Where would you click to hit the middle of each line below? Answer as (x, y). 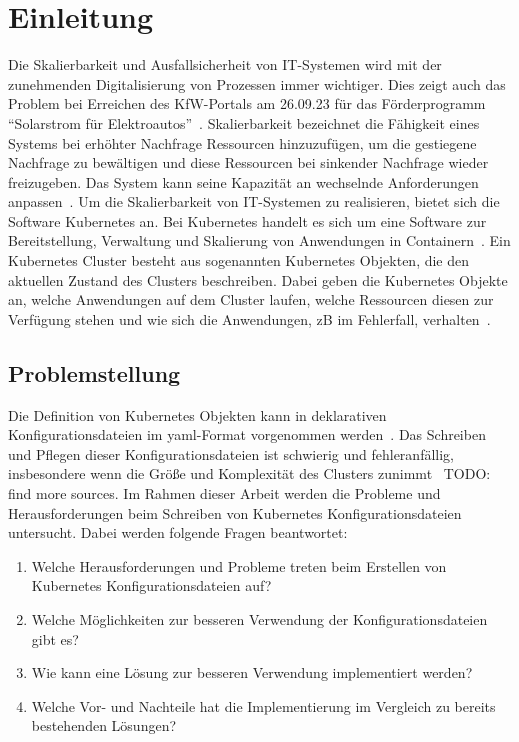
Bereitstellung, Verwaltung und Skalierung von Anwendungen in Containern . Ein (259, 240)
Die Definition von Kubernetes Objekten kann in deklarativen (197, 414)
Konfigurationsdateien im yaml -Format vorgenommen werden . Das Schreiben (247, 434)
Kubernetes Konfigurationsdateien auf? (151, 585)
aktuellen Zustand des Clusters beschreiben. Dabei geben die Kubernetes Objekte (258, 279)
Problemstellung (94, 372)
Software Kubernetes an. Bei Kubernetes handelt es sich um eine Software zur (247, 220)
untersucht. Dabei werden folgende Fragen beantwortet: (178, 532)
